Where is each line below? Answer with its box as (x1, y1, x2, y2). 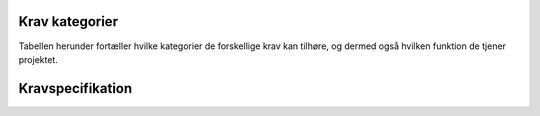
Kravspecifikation (18, 80, 133, 97)
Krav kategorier (18, 13, 119, 30)
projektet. (18, 53, 59, 65)
